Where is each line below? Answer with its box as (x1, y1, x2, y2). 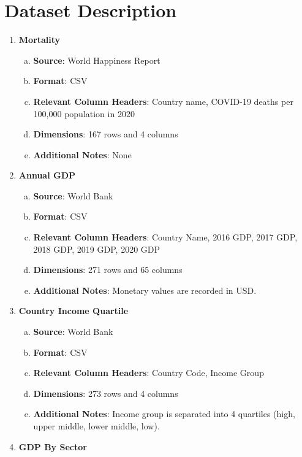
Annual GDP (18, 169, 76, 182)
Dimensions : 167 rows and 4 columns (33, 128, 178, 140)
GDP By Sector (18, 440, 87, 453)
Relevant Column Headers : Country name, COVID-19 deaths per (33, 94, 293, 107)
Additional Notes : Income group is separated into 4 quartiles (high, (33, 407, 295, 420)
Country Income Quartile (18, 304, 129, 317)
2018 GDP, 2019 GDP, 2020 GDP (33, 242, 160, 255)
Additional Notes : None (33, 148, 132, 161)
